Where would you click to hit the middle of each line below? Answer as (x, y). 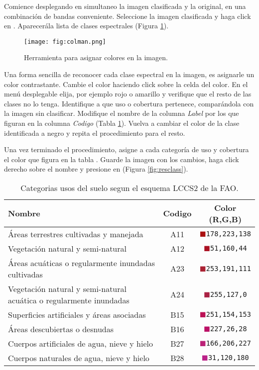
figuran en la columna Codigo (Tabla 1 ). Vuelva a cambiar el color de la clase (122, 123)
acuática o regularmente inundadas (69, 300)
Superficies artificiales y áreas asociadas (77, 314)
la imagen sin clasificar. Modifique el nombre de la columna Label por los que (122, 113)
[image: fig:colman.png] (65, 42)
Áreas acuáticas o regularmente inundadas (82, 263)
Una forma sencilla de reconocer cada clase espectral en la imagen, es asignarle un (129, 74)
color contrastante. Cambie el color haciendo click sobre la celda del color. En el (126, 84)
